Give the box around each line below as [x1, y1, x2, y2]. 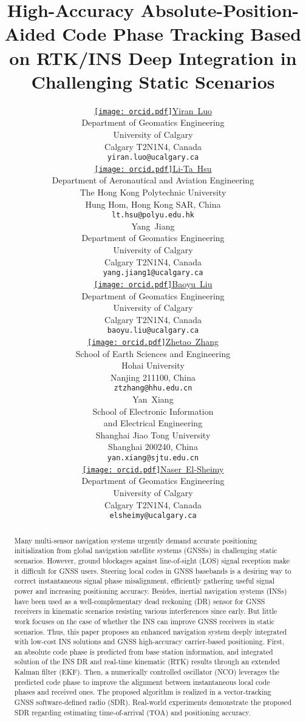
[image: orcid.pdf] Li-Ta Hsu [94, 162, 212, 174]
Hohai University [121, 359, 185, 372]
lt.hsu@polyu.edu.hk [111, 211, 195, 220]
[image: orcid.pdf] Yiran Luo [93, 104, 212, 117]
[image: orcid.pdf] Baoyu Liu [93, 277, 212, 290]
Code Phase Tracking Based [62, 21, 302, 46]
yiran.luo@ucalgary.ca [107, 153, 199, 162]
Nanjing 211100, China [110, 370, 196, 383]
